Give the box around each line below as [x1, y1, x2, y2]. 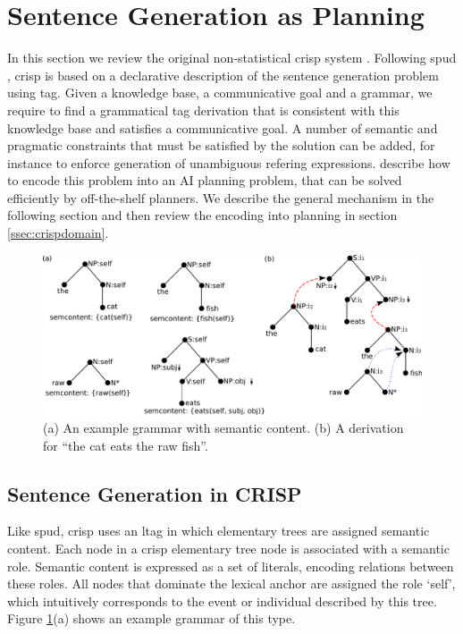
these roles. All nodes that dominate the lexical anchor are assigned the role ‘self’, [7, 574, 456, 593]
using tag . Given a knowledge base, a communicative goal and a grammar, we [7, 83, 433, 102]
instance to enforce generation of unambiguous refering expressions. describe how [7, 153, 450, 172]
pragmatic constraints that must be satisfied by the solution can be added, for [7, 136, 435, 155]
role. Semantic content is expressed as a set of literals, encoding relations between [7, 556, 454, 575]
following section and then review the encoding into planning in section [7, 206, 398, 224]
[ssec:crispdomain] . [7, 224, 109, 242]
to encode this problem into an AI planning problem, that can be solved [7, 171, 402, 190]
